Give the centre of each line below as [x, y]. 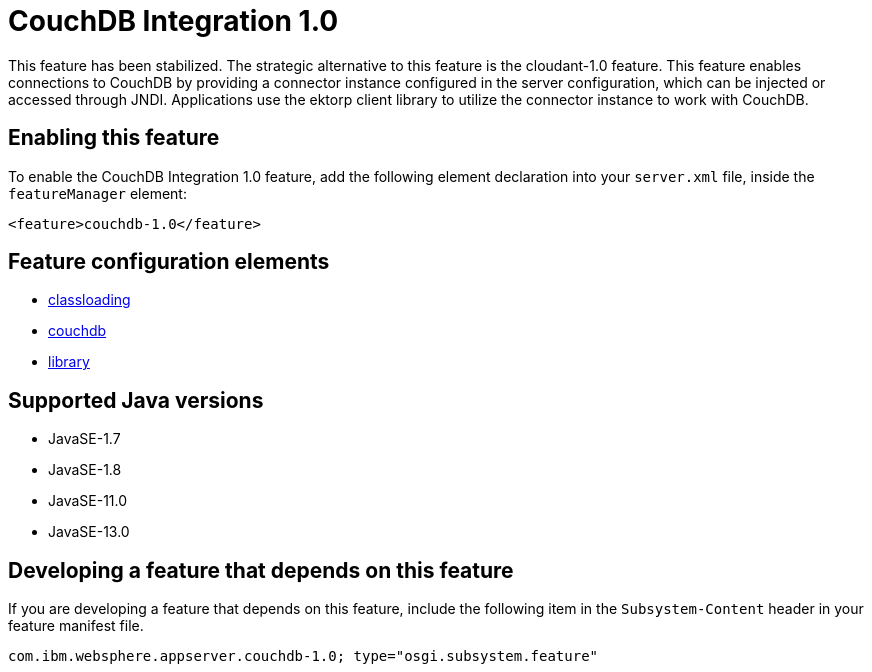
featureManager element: [97, 193]
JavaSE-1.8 [85, 470]
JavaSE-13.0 [89, 532]
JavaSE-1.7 [84, 439]
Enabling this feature [114, 138]
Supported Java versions [136, 400]
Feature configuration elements [169, 262]
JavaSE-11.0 [88, 501]
